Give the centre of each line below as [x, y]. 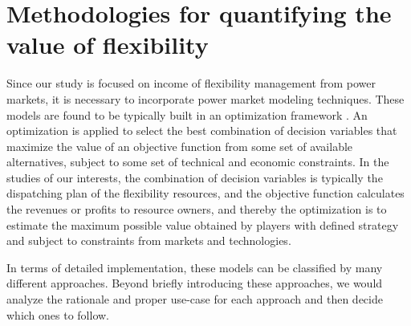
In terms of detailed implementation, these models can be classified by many [195, 267]
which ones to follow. [58, 314]
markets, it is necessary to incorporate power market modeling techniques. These [205, 98]
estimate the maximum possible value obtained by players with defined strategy [203, 224]
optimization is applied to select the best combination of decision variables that [202, 130]
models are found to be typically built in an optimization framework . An [187, 114]
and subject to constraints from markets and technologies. [149, 240]
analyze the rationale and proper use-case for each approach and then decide [195, 299]
